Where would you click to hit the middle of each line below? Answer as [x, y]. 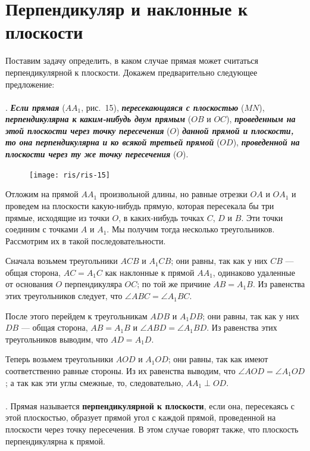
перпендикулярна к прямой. [55, 441]
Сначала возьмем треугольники [62, 261]
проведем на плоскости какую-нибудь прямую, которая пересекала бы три [140, 205]
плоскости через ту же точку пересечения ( [91, 154]
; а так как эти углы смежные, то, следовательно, [94, 382]
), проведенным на [261, 119]
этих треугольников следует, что [64, 296]
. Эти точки [262, 217]
